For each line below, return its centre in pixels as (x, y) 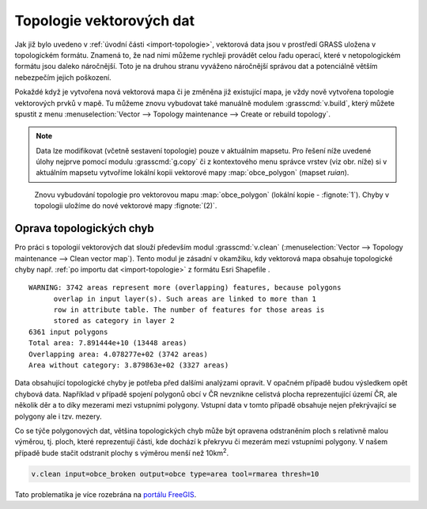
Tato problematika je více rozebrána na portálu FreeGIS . (106, 494)
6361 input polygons (68, 332)
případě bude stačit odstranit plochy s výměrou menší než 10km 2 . (122, 452)
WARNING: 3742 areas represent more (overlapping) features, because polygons (185, 288)
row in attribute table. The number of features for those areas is (189, 310)
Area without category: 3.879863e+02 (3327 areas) (129, 365)
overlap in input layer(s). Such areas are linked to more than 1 (185, 298)
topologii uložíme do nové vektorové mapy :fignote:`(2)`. (126, 206)
